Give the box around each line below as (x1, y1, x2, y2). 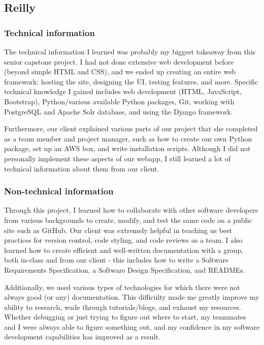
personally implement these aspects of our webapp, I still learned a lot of (4, 153, 231, 163)
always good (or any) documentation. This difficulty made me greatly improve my (4, 292, 259, 302)
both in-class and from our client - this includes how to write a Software (4, 254, 228, 265)
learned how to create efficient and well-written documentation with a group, (4, 244, 244, 255)
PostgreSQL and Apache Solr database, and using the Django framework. (4, 106, 233, 117)
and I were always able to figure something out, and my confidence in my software (4, 321, 260, 332)
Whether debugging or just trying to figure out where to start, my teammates (4, 311, 246, 322)
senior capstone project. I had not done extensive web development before (4, 56, 234, 67)
